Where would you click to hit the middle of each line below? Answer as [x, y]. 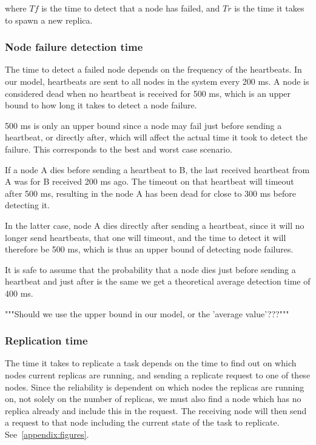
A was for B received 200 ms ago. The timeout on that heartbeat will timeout [150, 181]
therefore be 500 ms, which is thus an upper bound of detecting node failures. [149, 249]
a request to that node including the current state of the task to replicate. [142, 422]
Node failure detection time [74, 47]
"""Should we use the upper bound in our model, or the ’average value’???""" [147, 313]
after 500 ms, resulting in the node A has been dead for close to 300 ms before [151, 193]
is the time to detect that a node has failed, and [131, 8]
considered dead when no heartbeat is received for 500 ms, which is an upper [148, 93]
